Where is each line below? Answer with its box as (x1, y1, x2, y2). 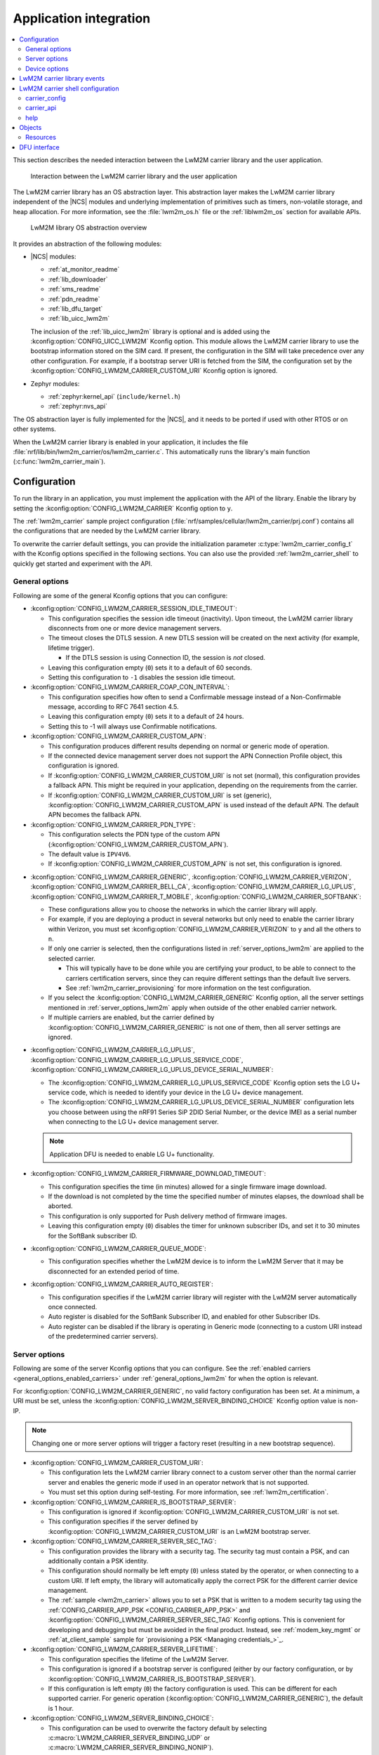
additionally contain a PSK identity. (48, 1556, 149, 1565)
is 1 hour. (48, 1704, 74, 1712)
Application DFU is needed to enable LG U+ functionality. (49, 1150, 215, 1158)
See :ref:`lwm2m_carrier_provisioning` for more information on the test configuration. (65, 984, 312, 993)
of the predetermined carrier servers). (48, 1332, 158, 1341)
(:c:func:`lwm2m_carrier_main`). (13, 457, 105, 466)
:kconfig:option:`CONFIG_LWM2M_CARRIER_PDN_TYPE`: (30, 820, 196, 828)
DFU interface (19, 143, 60, 151)
